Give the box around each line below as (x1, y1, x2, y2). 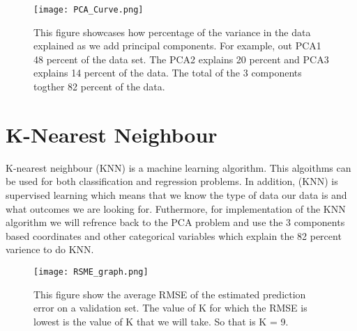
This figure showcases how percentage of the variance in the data (33, 24, 311, 39)
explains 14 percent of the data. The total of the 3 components (33, 65, 302, 80)
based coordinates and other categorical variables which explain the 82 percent (6, 228, 342, 243)
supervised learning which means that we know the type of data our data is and (6, 187, 347, 202)
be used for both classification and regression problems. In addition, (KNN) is (6, 174, 338, 188)
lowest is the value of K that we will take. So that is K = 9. (33, 314, 289, 328)
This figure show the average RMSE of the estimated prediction (33, 286, 306, 301)
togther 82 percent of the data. (33, 79, 165, 94)
